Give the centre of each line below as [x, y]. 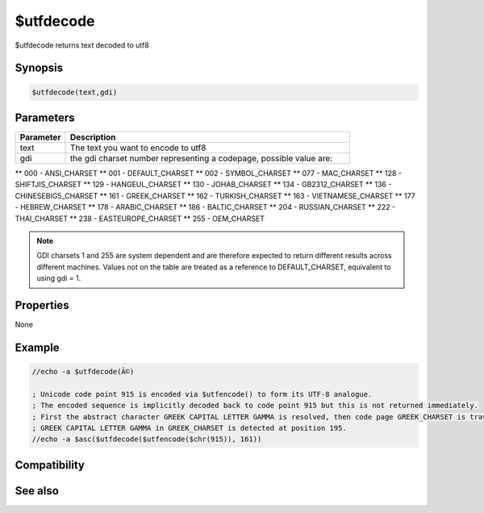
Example [37, 347]
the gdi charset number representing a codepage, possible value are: [201, 159]
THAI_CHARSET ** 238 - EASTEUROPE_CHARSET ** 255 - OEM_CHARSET [140, 219]
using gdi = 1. [59, 278]
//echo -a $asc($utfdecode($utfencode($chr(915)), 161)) [147, 439]
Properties [42, 305]
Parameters [45, 117]
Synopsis [39, 68]
